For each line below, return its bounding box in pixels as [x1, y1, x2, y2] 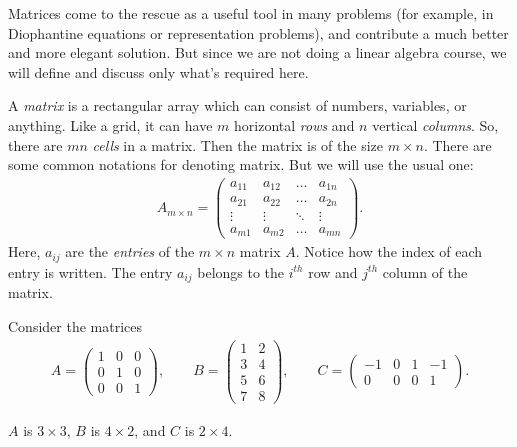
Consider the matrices [8, 315, 142, 336]
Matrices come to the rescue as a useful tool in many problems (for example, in [8, 3, 494, 23]
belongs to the [197, 261, 285, 282]
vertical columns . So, [372, 114, 499, 135]
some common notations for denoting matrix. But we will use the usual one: [8, 154, 474, 175]
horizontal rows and [234, 114, 355, 135]
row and [308, 261, 358, 282]
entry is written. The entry [8, 261, 173, 282]
